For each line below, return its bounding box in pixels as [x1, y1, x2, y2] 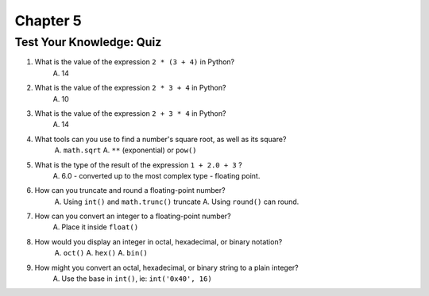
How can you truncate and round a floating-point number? [34, 186, 226, 195]
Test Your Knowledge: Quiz [14, 35, 162, 49]
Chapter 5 [14, 12, 83, 29]
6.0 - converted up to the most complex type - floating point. [61, 171, 261, 180]
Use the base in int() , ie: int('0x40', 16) [61, 274, 212, 283]
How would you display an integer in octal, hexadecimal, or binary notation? [34, 236, 283, 246]
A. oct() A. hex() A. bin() [54, 248, 149, 258]
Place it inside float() [61, 222, 139, 232]
